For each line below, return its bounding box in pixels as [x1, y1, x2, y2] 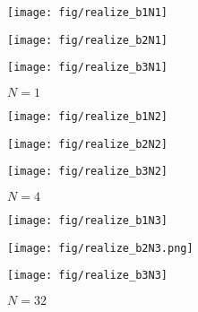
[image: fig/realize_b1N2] [7, 109, 168, 123]
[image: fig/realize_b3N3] [7, 269, 168, 282]
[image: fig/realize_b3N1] [7, 61, 168, 74]
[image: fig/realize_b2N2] [7, 137, 168, 151]
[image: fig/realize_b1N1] [7, 6, 168, 19]
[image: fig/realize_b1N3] [7, 213, 168, 227]
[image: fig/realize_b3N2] [7, 165, 168, 178]
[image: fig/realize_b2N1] [7, 33, 168, 47]
